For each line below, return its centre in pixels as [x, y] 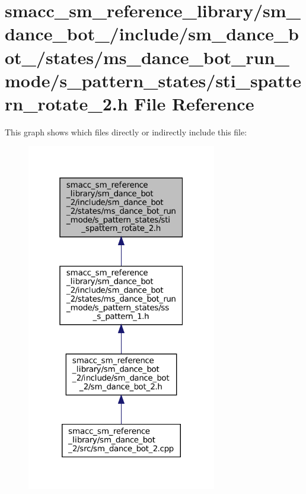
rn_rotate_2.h [66, 103]
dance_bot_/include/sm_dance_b [152, 34]
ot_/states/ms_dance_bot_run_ [147, 57]
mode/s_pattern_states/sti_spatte [153, 80]
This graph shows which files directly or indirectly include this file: [126, 132]
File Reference [194, 103]
